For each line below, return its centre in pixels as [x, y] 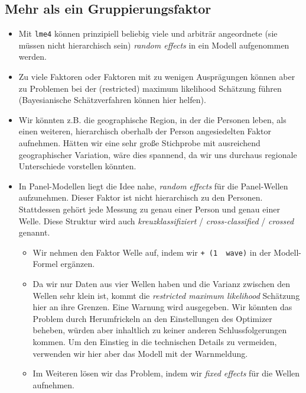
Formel [45, 264]
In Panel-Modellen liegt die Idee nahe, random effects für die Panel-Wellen [153, 186]
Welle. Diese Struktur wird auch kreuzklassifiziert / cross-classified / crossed [156, 220]
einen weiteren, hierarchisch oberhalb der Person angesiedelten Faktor [145, 131]
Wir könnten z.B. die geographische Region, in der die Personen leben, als [152, 119]
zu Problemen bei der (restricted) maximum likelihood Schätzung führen [150, 88]
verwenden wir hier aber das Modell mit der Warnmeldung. [140, 353]
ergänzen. [78, 264]
